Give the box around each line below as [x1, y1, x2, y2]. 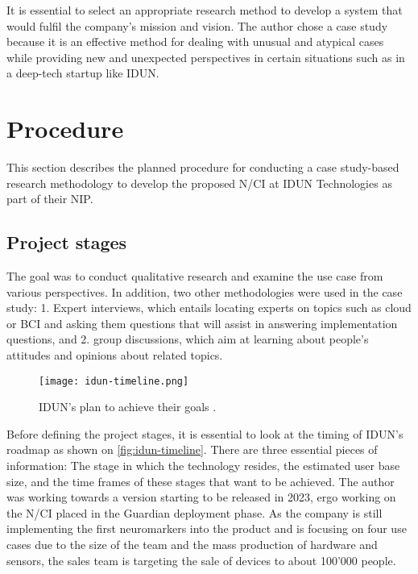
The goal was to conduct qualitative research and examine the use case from [6, 268, 383, 285]
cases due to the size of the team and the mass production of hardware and [6, 536, 378, 553]
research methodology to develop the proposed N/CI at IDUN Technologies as [6, 174, 392, 191]
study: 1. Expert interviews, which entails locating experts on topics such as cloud [6, 299, 412, 316]
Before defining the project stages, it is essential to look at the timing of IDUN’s [6, 425, 404, 442]
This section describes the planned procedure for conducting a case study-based [6, 159, 399, 176]
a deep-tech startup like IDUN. [6, 64, 159, 81]
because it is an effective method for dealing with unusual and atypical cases [6, 33, 384, 50]
